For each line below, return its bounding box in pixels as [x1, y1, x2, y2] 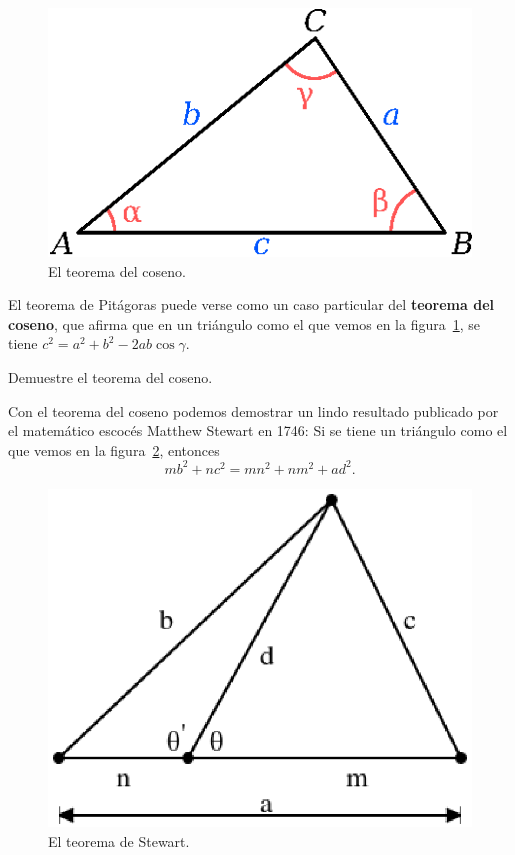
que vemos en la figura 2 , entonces [8, 439, 220, 460]
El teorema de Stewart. [48, 831, 190, 852]
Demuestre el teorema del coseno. [8, 366, 213, 387]
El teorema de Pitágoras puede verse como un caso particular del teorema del [8, 294, 494, 315]
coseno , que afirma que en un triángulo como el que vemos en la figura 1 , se [8, 313, 481, 334]
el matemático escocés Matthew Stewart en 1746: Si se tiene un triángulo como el [8, 420, 508, 441]
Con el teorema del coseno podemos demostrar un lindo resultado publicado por [8, 400, 499, 421]
